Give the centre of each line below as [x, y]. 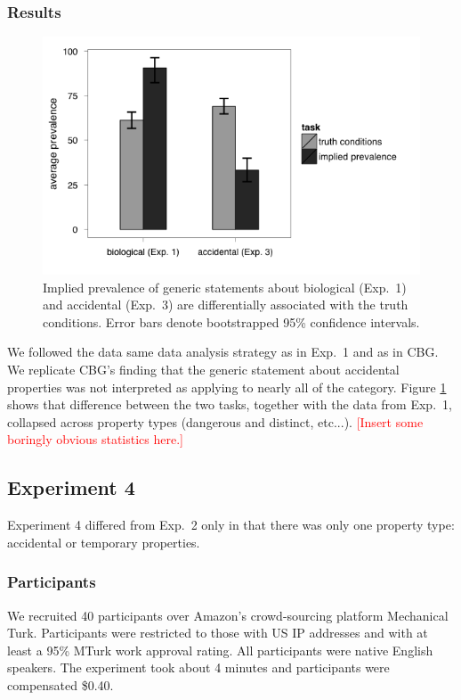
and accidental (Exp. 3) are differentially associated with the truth [226, 305]
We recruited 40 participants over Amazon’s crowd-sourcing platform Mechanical [228, 615]
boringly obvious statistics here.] [95, 439]
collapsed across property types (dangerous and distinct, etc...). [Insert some [215, 421]
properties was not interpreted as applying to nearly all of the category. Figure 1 [227, 387]
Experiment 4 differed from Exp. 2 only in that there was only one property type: [231, 525]
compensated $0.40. [61, 684]
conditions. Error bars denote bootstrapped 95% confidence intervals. [231, 321]
